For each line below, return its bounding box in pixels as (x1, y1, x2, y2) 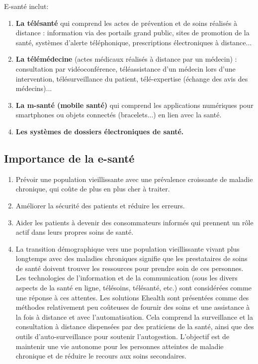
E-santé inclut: (4, 1, 49, 11)
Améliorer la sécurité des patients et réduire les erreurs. (15, 200, 185, 210)
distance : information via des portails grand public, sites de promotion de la (15, 27, 250, 38)
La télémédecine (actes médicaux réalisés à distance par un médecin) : (15, 54, 237, 64)
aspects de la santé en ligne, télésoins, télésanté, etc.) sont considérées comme (15, 282, 252, 293)
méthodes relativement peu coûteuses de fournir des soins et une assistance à (15, 302, 250, 312)
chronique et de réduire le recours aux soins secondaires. (15, 351, 187, 361)
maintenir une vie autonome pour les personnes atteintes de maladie (15, 341, 224, 351)
